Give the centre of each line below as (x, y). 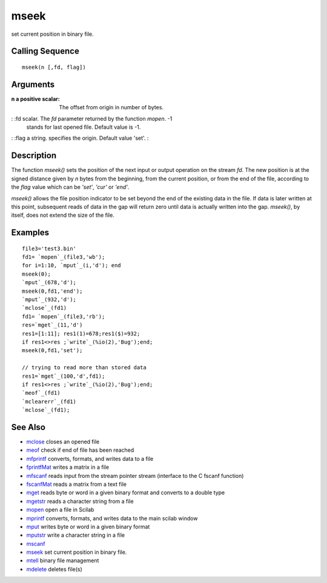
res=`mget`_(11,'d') (52, 325)
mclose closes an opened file (63, 442)
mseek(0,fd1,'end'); (52, 291)
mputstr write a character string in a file (76, 535)
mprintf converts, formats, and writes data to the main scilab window (112, 518)
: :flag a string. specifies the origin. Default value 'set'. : (80, 138)
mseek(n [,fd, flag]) (54, 67)
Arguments (33, 84)
